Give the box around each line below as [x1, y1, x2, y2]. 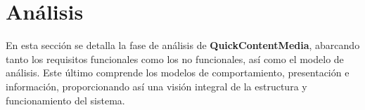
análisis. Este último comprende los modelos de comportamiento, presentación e [6, 65, 350, 80]
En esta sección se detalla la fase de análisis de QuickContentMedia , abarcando [6, 38, 360, 53]
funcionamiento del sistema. [6, 92, 125, 107]
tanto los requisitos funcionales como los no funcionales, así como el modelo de [6, 51, 344, 66]
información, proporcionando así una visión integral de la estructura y [6, 78, 307, 93]
